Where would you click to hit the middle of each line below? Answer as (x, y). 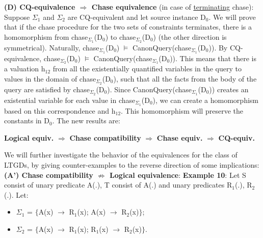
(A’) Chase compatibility (49, 175)
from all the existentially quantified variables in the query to (147, 69)
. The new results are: (86, 121)
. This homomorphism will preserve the (182, 110)
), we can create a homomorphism (205, 100)
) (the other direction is (190, 36)
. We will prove (232, 17)
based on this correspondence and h (60, 110)
